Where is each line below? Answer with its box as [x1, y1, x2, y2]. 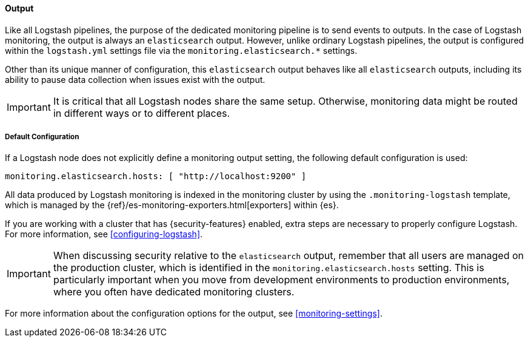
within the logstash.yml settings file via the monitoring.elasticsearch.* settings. [5, 45, 358, 56]
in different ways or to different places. [53, 107, 230, 119]
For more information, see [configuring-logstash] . [5, 229, 203, 240]
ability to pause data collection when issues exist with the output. [5, 74, 266, 85]
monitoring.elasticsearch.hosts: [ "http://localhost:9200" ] [5, 171, 307, 182]
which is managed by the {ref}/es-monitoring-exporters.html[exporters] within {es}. [5, 200, 339, 211]
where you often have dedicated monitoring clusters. [53, 286, 295, 298]
